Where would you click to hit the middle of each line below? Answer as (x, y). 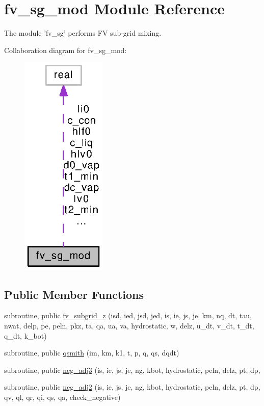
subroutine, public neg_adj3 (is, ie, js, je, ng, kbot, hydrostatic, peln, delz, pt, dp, (132, 370)
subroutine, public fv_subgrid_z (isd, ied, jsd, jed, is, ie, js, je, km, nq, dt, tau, (128, 315)
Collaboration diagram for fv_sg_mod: (65, 50)
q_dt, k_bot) (25, 335)
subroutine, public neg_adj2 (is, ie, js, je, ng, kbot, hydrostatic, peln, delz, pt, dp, (132, 387)
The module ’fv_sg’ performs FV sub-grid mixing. (83, 33)
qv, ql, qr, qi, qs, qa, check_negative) (62, 397)
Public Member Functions (74, 294)
